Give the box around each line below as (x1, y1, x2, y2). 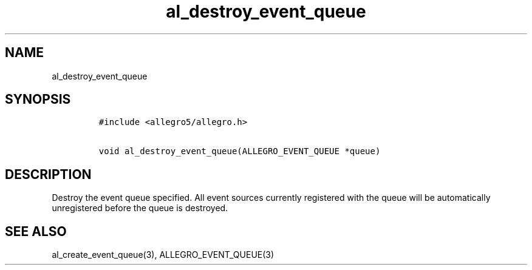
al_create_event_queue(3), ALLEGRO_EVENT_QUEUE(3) (52, 249, 275, 260)
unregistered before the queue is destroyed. (52, 203, 228, 214)
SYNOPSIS (5, 92, 71, 107)
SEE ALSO (5, 223, 67, 239)
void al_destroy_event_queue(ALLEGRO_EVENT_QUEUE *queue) (98, 146, 381, 157)
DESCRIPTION (5, 166, 92, 182)
